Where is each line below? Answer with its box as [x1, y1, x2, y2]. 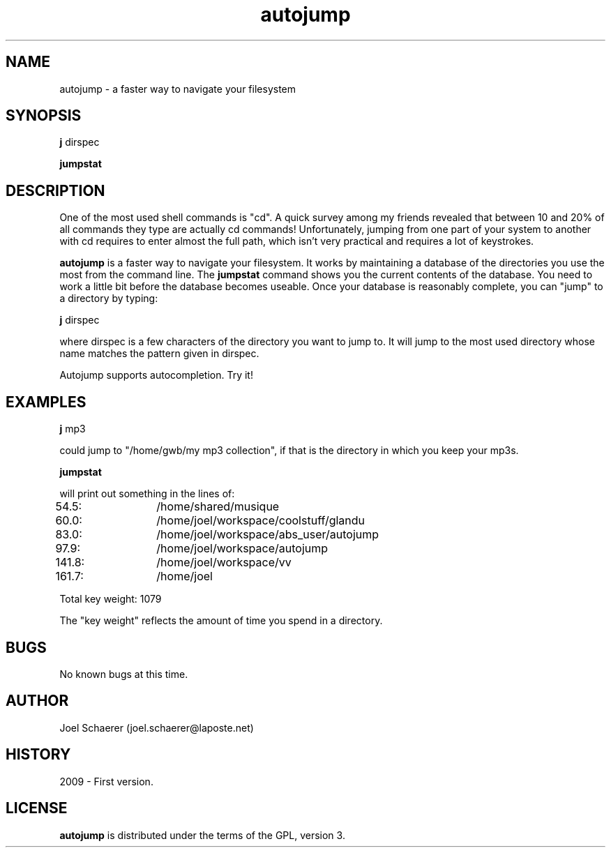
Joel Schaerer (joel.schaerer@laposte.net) [59, 721, 254, 734]
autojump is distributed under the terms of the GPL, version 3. [59, 829, 345, 841]
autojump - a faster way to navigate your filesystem [59, 82, 296, 95]
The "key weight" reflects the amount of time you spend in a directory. [59, 614, 383, 627]
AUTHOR [6, 692, 69, 710]
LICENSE [6, 799, 68, 817]
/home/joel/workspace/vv [156, 555, 292, 570]
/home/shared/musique [156, 499, 280, 514]
